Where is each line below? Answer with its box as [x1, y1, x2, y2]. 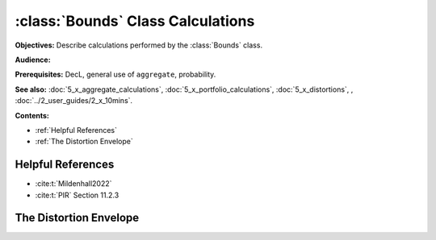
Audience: [15, 55, 52, 64]
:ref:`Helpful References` [35, 125, 117, 134]
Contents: [15, 110, 50, 120]
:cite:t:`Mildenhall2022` [35, 179, 112, 188]
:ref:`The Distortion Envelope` [35, 137, 133, 147]
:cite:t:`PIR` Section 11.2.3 [35, 190, 119, 200]
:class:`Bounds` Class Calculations [15, 12, 255, 30]
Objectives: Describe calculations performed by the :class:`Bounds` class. [15, 40, 262, 50]
